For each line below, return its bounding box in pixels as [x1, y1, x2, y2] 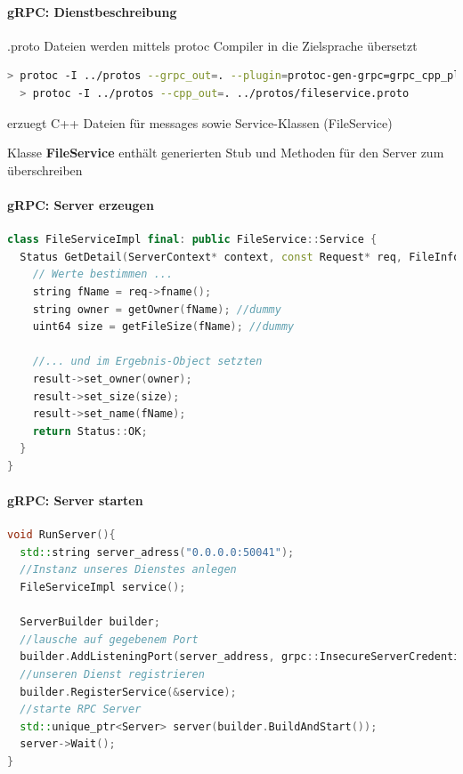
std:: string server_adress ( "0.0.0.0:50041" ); [20, 545, 295, 559]
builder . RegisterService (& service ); [20, 685, 237, 698]
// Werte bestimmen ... [32, 268, 174, 281]
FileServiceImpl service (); [20, 581, 186, 594]
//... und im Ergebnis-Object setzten [32, 355, 263, 368]
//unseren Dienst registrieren [20, 668, 205, 681]
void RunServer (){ [7, 528, 116, 542]
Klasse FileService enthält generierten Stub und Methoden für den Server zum [7, 143, 444, 162]
